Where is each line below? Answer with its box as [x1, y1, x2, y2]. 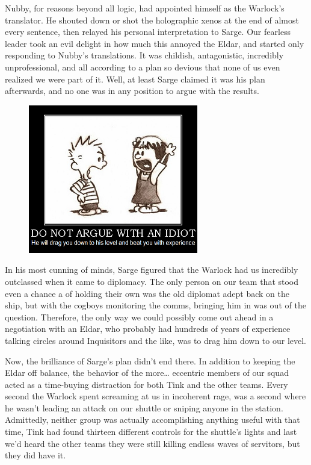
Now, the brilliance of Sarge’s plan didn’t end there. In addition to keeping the [5, 354, 295, 367]
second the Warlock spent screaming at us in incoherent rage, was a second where [5, 390, 306, 402]
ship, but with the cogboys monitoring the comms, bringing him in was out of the [5, 299, 306, 311]
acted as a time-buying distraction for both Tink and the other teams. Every [5, 378, 288, 390]
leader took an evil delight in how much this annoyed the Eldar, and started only [5, 37, 304, 49]
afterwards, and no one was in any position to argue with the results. [5, 84, 259, 97]
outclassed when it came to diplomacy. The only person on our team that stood [5, 275, 299, 287]
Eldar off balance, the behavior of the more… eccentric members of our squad [5, 366, 289, 379]
